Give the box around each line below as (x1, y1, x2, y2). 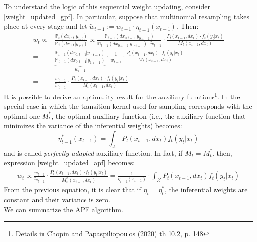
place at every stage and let (4, 21, 87, 31)
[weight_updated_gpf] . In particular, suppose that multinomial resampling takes (4, 11, 249, 21)
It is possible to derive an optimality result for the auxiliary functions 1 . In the (4, 90, 240, 101)
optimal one (4, 110, 40, 121)
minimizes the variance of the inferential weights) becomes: (4, 120, 182, 131)
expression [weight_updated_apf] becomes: (4, 157, 135, 168)
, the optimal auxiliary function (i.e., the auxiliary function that (51, 110, 246, 121)
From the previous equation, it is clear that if (4, 184, 141, 194)
